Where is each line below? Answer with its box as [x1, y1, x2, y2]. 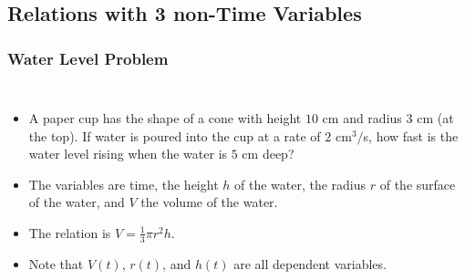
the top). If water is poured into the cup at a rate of [28, 126, 321, 145]
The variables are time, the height [28, 174, 219, 193]
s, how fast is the [363, 126, 459, 145]
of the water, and [28, 192, 125, 212]
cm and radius [322, 109, 402, 127]
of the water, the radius [234, 174, 367, 193]
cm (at [417, 109, 454, 127]
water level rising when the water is [28, 144, 228, 163]
